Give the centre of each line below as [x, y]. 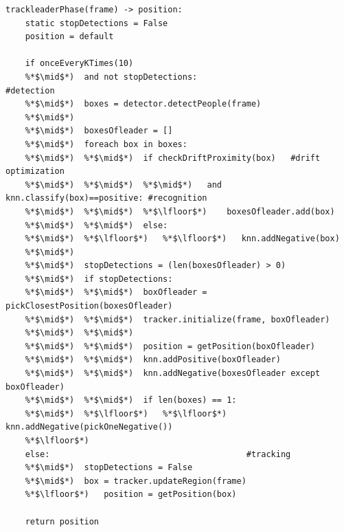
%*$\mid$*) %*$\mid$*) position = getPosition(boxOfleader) [170, 346]
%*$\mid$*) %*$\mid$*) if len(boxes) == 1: [131, 400]
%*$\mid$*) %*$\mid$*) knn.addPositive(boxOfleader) [153, 360]
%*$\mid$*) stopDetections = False [109, 468]
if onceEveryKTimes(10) [79, 64]
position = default [69, 37]
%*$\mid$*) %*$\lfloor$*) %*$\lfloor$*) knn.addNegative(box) [182, 239]
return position [62, 521]
